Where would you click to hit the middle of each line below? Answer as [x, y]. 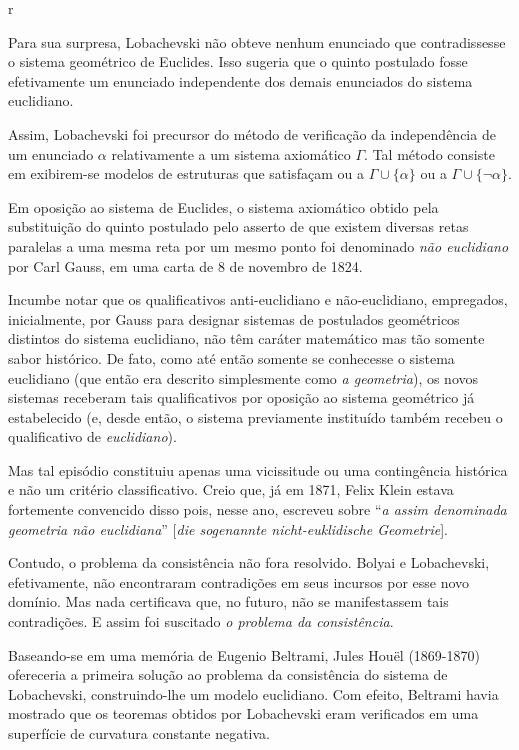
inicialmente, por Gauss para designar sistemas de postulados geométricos [234, 318]
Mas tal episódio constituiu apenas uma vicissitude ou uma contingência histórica [258, 469]
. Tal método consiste [429, 153]
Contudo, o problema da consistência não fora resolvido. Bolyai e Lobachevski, [249, 562]
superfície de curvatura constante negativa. [139, 733]
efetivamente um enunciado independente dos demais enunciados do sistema [240, 80]
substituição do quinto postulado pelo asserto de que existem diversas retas [238, 226]
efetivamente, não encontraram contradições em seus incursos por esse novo [239, 581]
